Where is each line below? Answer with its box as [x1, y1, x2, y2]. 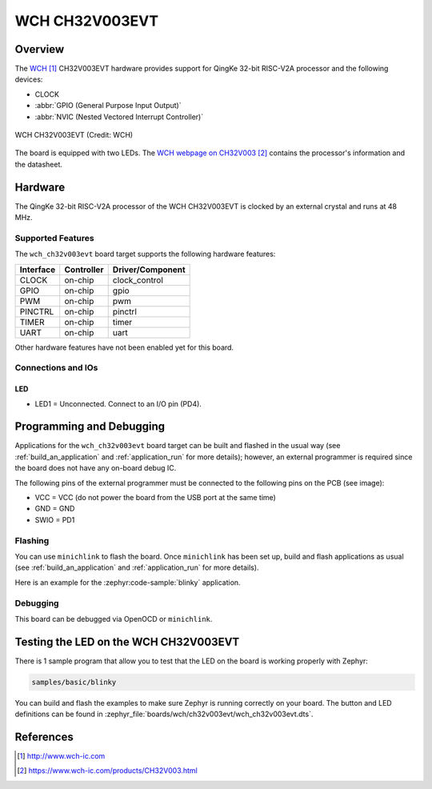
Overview [14, 42, 65, 56]
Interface [19, 264, 56, 275]
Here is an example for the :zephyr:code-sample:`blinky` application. [14, 577, 241, 587]
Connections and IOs [14, 362, 98, 374]
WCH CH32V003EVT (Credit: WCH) [14, 130, 134, 140]
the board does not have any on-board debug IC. [14, 463, 177, 473]
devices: [14, 74, 43, 84]
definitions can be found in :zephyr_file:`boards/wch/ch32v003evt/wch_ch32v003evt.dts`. [14, 709, 314, 719]
